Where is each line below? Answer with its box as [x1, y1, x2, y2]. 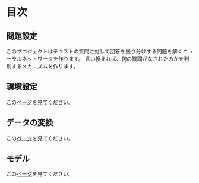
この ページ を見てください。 [6, 134, 74, 141]
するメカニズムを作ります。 [11, 63, 79, 70]
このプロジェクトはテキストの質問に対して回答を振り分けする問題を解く [6, 48, 183, 55]
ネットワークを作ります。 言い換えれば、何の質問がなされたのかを [21, 55, 184, 62]
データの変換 [6, 118, 53, 128]
